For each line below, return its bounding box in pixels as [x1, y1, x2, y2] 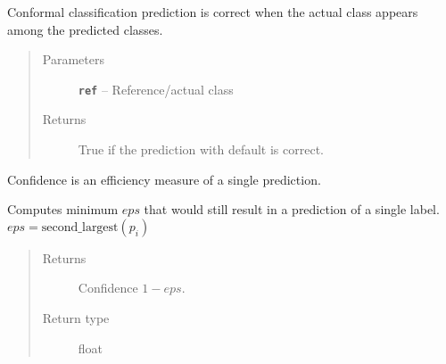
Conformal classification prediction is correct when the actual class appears [7, 3, 418, 21]
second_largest [41, 220, 119, 234]
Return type [42, 309, 110, 327]
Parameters [42, 50, 104, 69]
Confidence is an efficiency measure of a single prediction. [7, 170, 321, 188]
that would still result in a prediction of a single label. [144, 200, 440, 219]
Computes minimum [7, 200, 119, 219]
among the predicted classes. [7, 20, 163, 38]
